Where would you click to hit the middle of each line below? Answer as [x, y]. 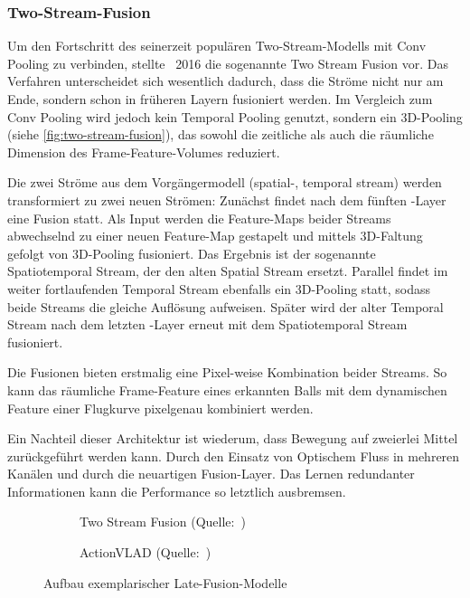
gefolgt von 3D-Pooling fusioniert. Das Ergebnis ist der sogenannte [192, 253]
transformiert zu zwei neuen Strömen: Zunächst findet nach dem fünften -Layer [227, 199]
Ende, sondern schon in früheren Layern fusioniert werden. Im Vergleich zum [220, 99]
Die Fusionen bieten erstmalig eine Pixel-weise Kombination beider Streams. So [227, 372]
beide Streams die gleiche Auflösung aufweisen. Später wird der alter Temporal [226, 306]
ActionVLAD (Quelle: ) [146, 552]
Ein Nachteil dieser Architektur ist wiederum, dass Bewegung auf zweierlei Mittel [233, 438]
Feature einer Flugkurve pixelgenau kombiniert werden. [160, 408]
